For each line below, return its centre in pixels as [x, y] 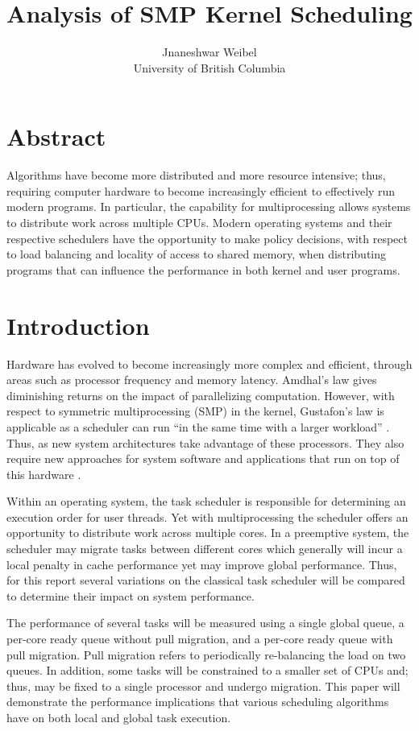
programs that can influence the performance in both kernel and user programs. [203, 269]
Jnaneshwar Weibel [209, 52]
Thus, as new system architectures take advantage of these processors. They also [205, 442]
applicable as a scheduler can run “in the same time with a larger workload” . [198, 426]
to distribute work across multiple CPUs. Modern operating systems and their [199, 223]
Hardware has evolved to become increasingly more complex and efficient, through [209, 363]
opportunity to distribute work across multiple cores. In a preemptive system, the [208, 533]
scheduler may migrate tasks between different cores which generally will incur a [205, 549]
